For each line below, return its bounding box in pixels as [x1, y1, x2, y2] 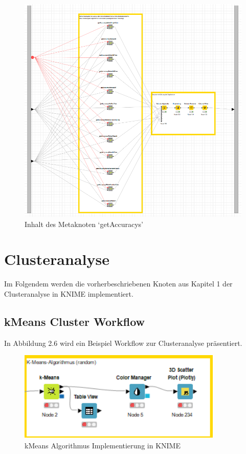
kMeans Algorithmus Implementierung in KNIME [25, 440, 181, 450]
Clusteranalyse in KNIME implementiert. [4, 288, 133, 299]
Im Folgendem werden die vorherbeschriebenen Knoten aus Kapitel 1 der [4, 278, 233, 289]
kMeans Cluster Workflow [4, 313, 145, 329]
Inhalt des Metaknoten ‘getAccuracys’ [25, 218, 143, 229]
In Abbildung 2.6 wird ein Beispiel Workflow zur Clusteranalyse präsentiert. [4, 337, 242, 348]
